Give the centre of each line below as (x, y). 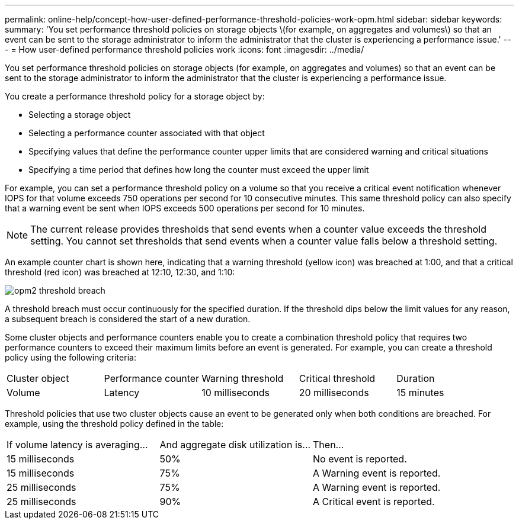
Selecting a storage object (80, 115)
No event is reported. (360, 459)
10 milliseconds (236, 393)
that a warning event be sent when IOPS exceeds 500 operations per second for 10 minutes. (185, 208)
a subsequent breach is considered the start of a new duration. (128, 319)
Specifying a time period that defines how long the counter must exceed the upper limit (199, 170)
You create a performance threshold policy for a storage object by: (135, 96)
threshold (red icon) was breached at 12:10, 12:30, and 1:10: (120, 272)
